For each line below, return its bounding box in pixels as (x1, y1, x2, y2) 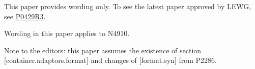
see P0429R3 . (4, 11, 46, 21)
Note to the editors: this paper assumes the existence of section (4, 45, 202, 55)
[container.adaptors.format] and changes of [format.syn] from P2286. (4, 55, 217, 65)
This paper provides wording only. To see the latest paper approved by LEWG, (4, 1, 251, 11)
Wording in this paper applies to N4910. (4, 28, 130, 39)
